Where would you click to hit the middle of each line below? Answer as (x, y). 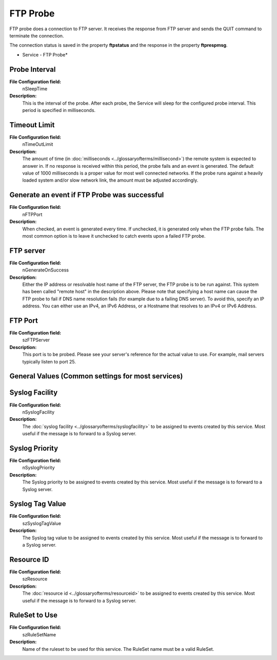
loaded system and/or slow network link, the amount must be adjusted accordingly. (110, 180)
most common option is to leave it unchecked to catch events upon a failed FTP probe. (114, 236)
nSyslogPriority (38, 468)
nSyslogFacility (38, 412)
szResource (35, 579)
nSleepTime (35, 89)
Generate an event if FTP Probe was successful (87, 195)
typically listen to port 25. (49, 361)
